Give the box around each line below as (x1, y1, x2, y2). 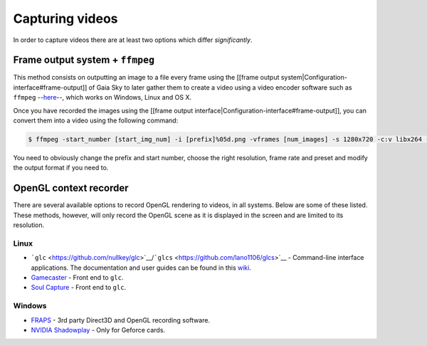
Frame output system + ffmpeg (13, 54, 155, 66)
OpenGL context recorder (13, 182, 129, 194)
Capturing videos (13, 11, 118, 26)
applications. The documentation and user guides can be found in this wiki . (31, 263, 252, 272)
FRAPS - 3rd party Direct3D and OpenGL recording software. (31, 315, 210, 324)
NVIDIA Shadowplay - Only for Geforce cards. (31, 325, 166, 334)
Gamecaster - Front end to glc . (31, 273, 124, 281)
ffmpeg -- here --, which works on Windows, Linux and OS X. (13, 93, 192, 102)
